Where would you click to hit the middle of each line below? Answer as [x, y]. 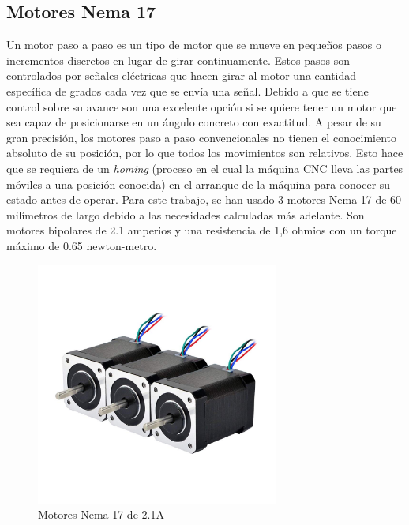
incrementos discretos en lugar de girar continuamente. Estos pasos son [178, 60]
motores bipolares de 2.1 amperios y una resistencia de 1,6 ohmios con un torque [202, 230]
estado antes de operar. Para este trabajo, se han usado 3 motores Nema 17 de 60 [204, 199]
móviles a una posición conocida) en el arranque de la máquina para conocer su [199, 184]
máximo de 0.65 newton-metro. [82, 245]
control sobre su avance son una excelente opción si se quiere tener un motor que [202, 106]
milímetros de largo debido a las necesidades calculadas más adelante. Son [186, 214]
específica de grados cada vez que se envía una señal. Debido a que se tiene [188, 90]
